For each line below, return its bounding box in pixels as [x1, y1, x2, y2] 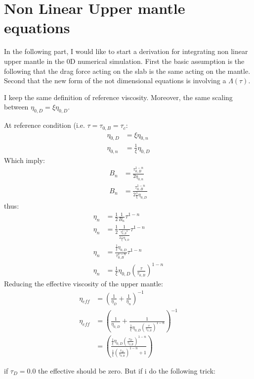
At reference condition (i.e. [4, 120, 85, 130]
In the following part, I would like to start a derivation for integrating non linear [4, 46, 248, 56]
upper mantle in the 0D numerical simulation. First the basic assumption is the [4, 55, 245, 66]
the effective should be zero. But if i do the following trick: [38, 365, 215, 376]
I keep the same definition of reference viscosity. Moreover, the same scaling [4, 92, 233, 102]
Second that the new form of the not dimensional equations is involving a [4, 75, 226, 86]
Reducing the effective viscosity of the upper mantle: [4, 278, 163, 289]
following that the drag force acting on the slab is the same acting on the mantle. [4, 65, 251, 76]
